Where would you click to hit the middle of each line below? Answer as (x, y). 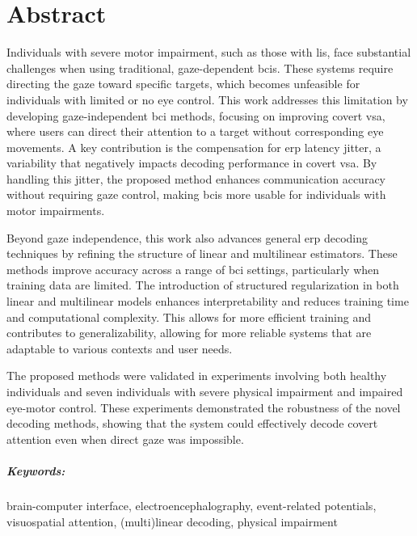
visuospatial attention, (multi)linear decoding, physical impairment (172, 521)
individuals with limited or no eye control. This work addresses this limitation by (207, 99)
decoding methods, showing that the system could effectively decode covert (192, 423)
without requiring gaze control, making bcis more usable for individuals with (196, 194)
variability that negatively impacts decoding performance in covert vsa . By (192, 163)
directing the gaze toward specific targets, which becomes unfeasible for (183, 84)
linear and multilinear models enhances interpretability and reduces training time (208, 301)
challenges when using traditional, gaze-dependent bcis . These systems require (200, 68)
